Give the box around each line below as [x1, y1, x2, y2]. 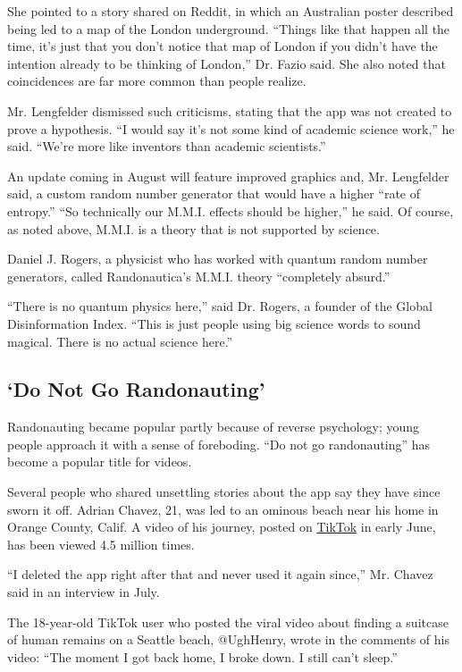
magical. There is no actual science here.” [7, 332, 233, 350]
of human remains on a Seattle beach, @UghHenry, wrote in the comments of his [7, 630, 449, 649]
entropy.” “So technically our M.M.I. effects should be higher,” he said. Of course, [7, 201, 454, 220]
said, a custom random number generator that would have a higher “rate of [7, 184, 420, 203]
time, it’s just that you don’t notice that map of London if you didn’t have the [7, 37, 438, 55]
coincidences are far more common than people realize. [7, 71, 307, 90]
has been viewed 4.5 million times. [7, 534, 195, 553]
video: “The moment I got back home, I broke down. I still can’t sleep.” [7, 647, 398, 666]
